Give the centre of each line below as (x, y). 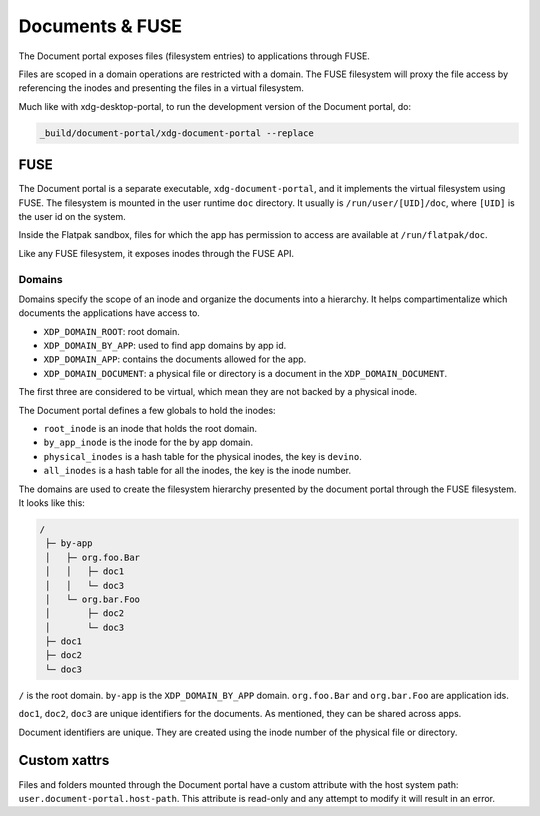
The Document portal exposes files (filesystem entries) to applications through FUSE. (194, 56)
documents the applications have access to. (109, 313)
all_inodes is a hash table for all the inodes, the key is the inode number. (197, 471)
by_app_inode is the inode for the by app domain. (148, 442)
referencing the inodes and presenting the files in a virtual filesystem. (161, 88)
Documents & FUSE (100, 26)
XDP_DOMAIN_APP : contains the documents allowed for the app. (175, 359)
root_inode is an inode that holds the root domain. (150, 429)
